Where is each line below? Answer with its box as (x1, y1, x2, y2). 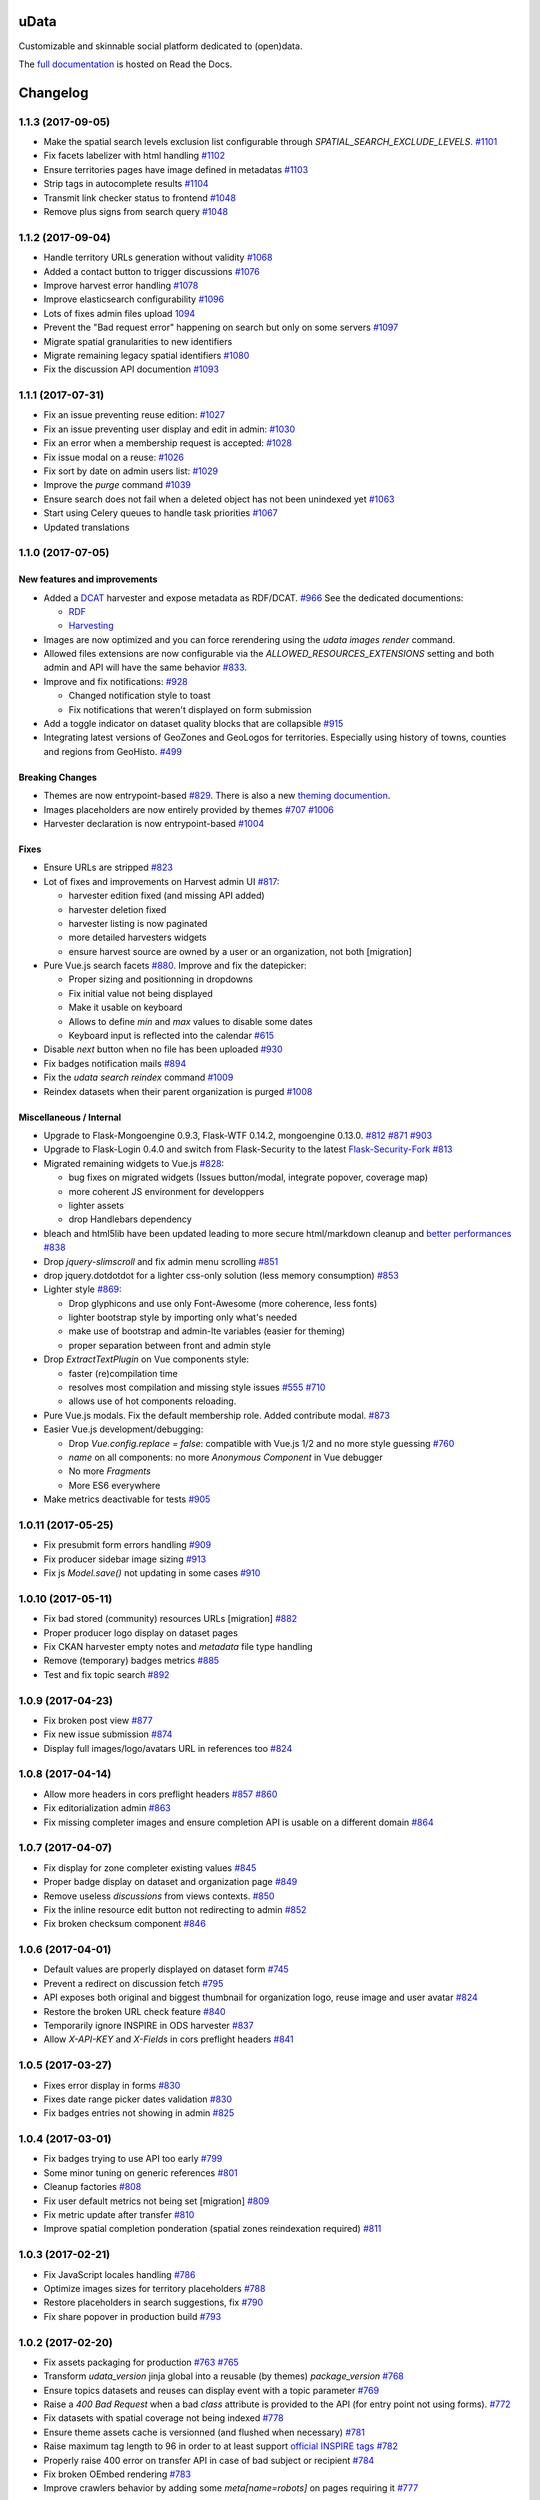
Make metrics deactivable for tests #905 (43, 1493, 211, 1505)
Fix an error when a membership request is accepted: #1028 (43, 437, 292, 449)
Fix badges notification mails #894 (43, 1057, 187, 1069)
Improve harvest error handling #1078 (43, 279, 199, 291)
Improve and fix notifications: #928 (43, 675, 189, 687)
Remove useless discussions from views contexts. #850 (43, 1890, 275, 1902)
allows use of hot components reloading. (68, 1395, 237, 1407)
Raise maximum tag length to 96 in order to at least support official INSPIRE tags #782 (43, 2440, 399, 2452)
